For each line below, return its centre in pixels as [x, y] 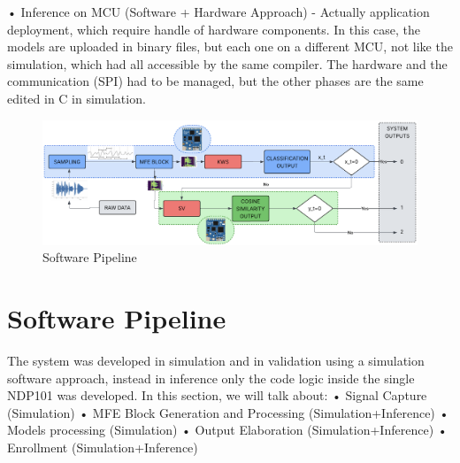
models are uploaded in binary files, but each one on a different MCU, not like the [230, 46]
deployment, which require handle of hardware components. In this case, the [214, 29]
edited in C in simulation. [77, 98]
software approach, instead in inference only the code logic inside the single [211, 378]
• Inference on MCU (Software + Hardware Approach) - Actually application [218, 12]
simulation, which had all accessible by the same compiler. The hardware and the [227, 63]
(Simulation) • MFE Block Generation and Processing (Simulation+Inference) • [228, 412]
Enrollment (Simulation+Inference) [103, 448]
